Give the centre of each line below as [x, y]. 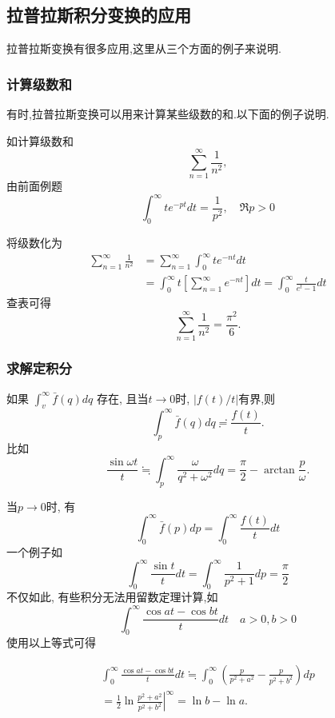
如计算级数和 [40, 140]
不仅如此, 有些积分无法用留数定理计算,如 [112, 597]
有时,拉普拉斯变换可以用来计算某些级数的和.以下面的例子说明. [168, 114]
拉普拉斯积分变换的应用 [99, 15]
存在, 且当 [123, 398]
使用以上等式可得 [51, 642]
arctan [279, 470]
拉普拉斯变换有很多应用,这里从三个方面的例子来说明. [144, 48]
